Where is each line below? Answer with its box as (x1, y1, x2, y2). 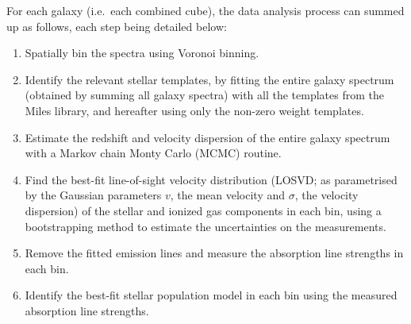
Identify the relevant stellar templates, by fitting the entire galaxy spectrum (25, 71, 394, 87)
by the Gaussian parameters (25, 187, 162, 203)
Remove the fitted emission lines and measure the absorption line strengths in (25, 245, 404, 261)
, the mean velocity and (170, 187, 286, 203)
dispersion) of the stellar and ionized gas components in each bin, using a (25, 202, 382, 218)
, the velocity (294, 187, 359, 203)
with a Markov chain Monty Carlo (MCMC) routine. (25, 145, 282, 161)
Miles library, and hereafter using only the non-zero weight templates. (25, 102, 364, 118)
